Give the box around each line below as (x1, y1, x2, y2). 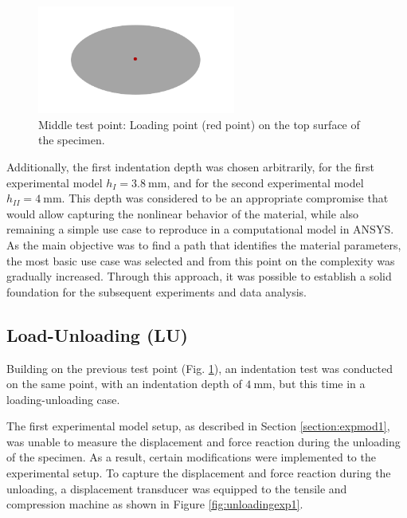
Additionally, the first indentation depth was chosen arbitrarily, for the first (6, 158, 374, 175)
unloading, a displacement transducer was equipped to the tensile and (6, 480, 347, 496)
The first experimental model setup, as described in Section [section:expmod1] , (6, 418, 390, 434)
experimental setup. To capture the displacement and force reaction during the (6, 465, 391, 481)
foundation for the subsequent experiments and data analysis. (6, 283, 307, 300)
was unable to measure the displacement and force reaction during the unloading (6, 433, 401, 449)
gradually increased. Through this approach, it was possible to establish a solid (6, 268, 392, 285)
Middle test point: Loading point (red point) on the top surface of (38, 116, 360, 132)
